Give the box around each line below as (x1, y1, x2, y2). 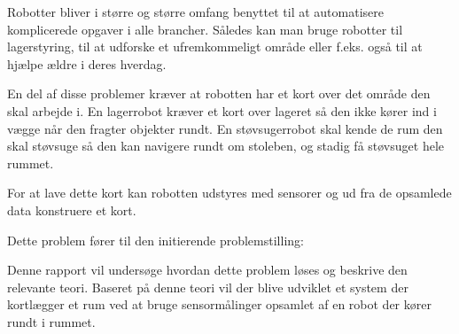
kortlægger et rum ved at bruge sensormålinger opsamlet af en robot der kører (7, 295, 432, 314)
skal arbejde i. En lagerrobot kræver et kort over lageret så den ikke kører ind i (7, 101, 437, 120)
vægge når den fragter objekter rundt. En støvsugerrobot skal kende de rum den (7, 119, 443, 137)
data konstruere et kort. (7, 200, 136, 219)
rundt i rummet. (7, 312, 96, 330)
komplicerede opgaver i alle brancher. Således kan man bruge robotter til (7, 19, 403, 38)
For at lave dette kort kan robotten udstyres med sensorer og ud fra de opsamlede (7, 183, 452, 202)
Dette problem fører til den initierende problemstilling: (7, 230, 304, 249)
